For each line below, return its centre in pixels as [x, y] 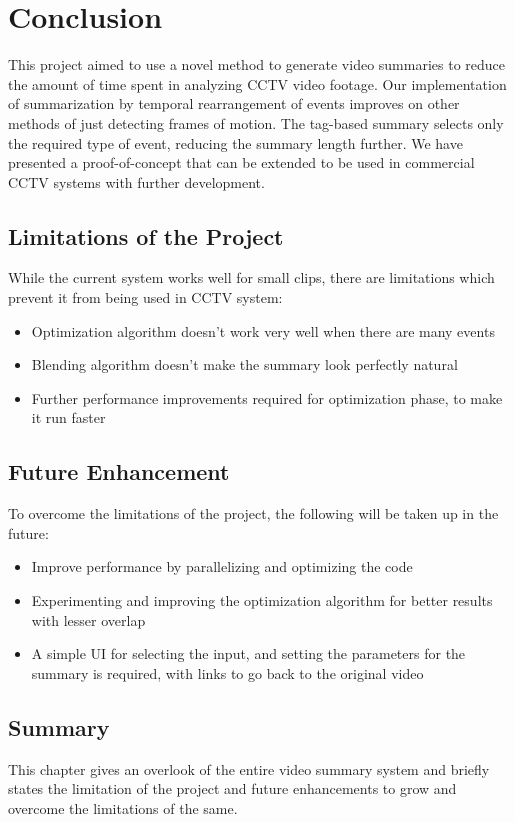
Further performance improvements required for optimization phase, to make [267, 397]
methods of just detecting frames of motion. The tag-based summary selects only [256, 122]
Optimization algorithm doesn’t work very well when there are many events [263, 330]
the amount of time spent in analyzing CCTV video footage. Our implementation [257, 83]
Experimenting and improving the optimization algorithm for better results [262, 600]
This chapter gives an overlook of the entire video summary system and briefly [249, 768]
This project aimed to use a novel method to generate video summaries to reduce [257, 64]
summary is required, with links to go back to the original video [227, 672]
